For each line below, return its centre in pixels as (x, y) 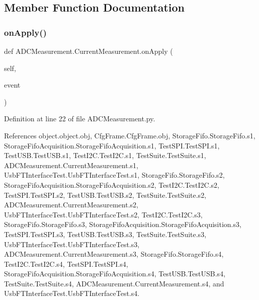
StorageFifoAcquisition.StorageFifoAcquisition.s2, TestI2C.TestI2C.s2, (112, 184)
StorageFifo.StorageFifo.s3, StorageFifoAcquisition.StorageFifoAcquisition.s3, (123, 224)
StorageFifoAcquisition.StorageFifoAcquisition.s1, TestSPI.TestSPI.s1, (112, 145)
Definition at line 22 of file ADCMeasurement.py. (80, 119)
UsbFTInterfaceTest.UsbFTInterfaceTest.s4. (72, 293)
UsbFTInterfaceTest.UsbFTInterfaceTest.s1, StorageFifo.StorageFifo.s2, (114, 175)
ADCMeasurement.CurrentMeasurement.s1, (71, 165)
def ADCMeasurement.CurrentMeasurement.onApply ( (89, 51)
